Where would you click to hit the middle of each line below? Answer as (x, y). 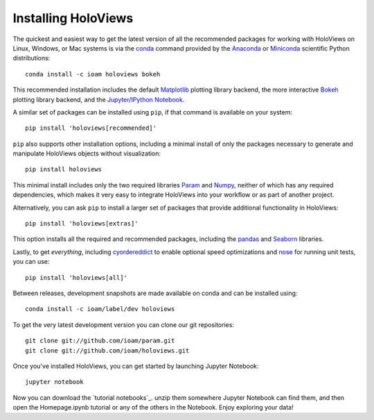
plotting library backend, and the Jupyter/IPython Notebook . (99, 99)
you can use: (31, 262)
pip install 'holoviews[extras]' (82, 224)
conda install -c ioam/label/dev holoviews (100, 309)
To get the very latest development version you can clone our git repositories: (124, 325)
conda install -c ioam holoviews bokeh (93, 74)
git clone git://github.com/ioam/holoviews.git (107, 350)
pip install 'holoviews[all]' (77, 277)
